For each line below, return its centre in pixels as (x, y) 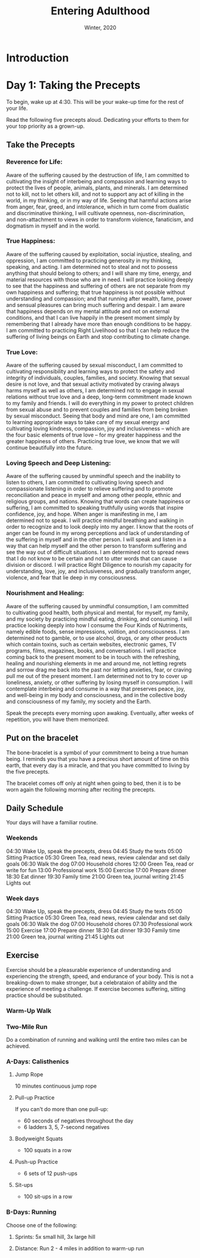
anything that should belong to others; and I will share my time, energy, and (99, 273)
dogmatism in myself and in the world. (53, 226)
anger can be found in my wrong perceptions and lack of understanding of (98, 533)
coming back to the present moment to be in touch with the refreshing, (93, 657)
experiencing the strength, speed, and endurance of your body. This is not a (100, 976)
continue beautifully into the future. (50, 448)
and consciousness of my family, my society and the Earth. (79, 701)
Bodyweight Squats (39, 1139)
